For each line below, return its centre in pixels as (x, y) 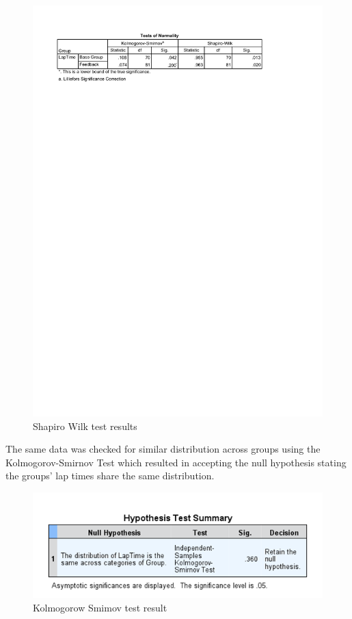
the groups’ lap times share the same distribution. (110, 476)
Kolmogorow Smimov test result (100, 607)
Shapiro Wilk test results (85, 426)
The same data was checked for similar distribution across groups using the (163, 449)
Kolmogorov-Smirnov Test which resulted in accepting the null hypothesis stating (176, 462)
